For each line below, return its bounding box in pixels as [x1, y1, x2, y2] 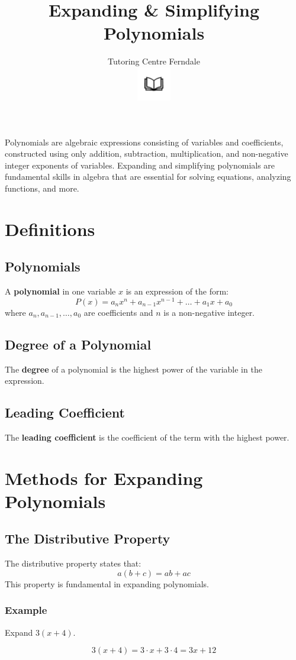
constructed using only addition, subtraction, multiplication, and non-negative [5, 147, 288, 160]
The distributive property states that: [5, 557, 141, 570]
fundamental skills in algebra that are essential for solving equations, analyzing [5, 170, 291, 183]
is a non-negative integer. [163, 306, 255, 318]
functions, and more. [5, 182, 79, 194]
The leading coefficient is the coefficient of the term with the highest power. [5, 431, 289, 443]
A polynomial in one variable [5, 285, 116, 297]
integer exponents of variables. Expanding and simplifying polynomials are [5, 158, 275, 171]
